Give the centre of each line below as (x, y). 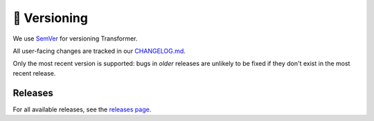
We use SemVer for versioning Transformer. (75, 38)
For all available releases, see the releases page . (82, 109)
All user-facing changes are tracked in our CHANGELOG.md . (99, 51)
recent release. (34, 73)
